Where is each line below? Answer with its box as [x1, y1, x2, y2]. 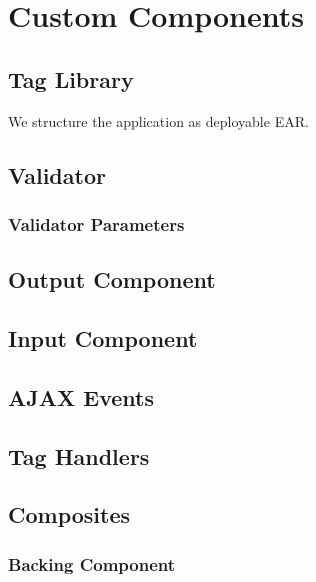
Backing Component [8, 551, 176, 576]
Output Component [8, 264, 216, 295]
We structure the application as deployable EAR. [8, 110, 309, 131]
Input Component [8, 322, 198, 353]
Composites [8, 499, 131, 530]
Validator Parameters [8, 211, 185, 236]
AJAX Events [8, 381, 154, 412]
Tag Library [8, 63, 134, 94]
